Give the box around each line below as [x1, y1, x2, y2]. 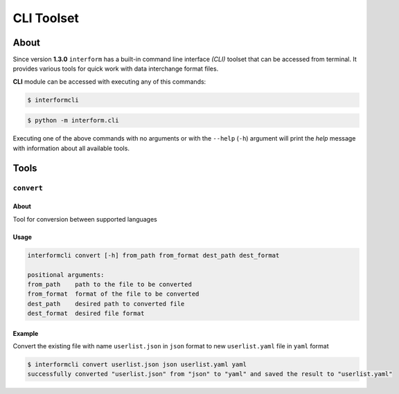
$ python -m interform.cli [27, 116, 119, 125]
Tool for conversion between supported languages [12, 215, 157, 223]
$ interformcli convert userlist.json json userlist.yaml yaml [27, 361, 247, 368]
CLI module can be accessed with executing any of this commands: [12, 77, 206, 86]
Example [12, 329, 39, 337]
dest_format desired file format [27, 310, 145, 318]
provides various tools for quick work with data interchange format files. [12, 64, 219, 73]
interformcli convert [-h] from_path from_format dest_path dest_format [27, 251, 280, 259]
